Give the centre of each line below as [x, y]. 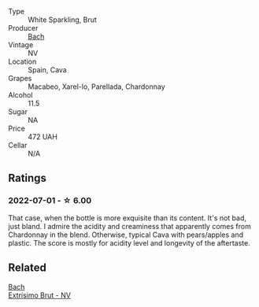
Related [28, 268]
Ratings [28, 178]
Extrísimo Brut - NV [39, 295]
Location [22, 61]
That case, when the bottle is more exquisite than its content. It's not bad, [127, 218]
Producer [23, 28]
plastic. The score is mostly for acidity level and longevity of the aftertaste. [129, 242]
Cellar [18, 145]
